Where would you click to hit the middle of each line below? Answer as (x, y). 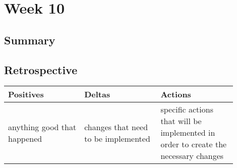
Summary (30, 40)
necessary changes (192, 156)
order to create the (194, 144)
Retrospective (41, 69)
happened (25, 138)
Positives (26, 94)
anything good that (42, 127)
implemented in (188, 133)
